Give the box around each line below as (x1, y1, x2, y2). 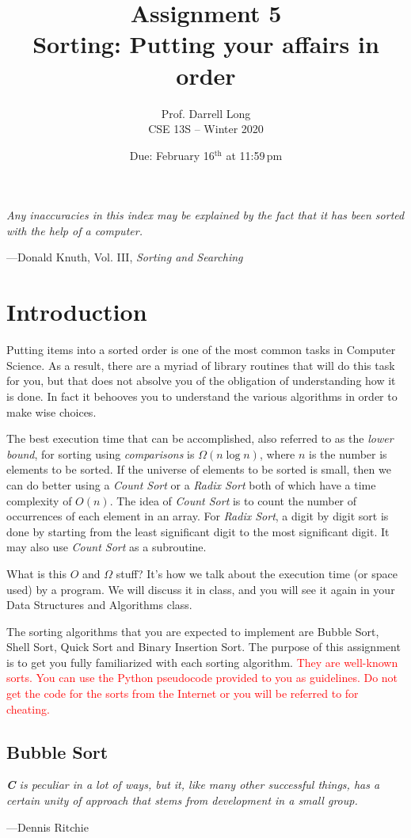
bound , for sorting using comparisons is (6, 445, 195, 462)
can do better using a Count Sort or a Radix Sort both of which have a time (6, 476, 376, 493)
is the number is (309, 445, 387, 462)
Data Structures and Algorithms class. (6, 596, 192, 613)
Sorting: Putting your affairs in (32, 28, 379, 60)
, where (259, 445, 295, 462)
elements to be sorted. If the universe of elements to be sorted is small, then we (6, 461, 391, 478)
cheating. (6, 700, 50, 717)
